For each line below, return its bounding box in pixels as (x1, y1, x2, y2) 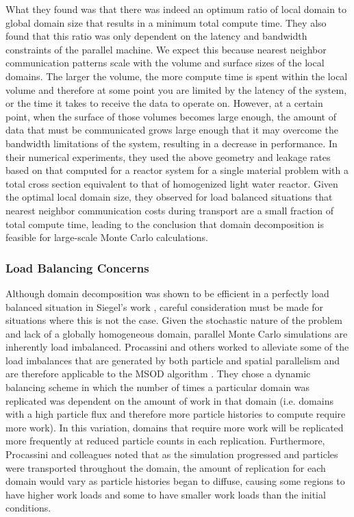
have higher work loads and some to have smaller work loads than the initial (5, 487, 326, 501)
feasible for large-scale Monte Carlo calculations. (5, 230, 208, 244)
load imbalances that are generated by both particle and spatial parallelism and (5, 353, 340, 367)
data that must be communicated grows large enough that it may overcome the (5, 123, 338, 137)
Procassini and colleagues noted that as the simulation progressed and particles (5, 447, 338, 462)
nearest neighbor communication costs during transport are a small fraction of (5, 203, 334, 217)
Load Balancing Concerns (5, 259, 149, 276)
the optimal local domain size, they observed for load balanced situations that (5, 190, 333, 204)
